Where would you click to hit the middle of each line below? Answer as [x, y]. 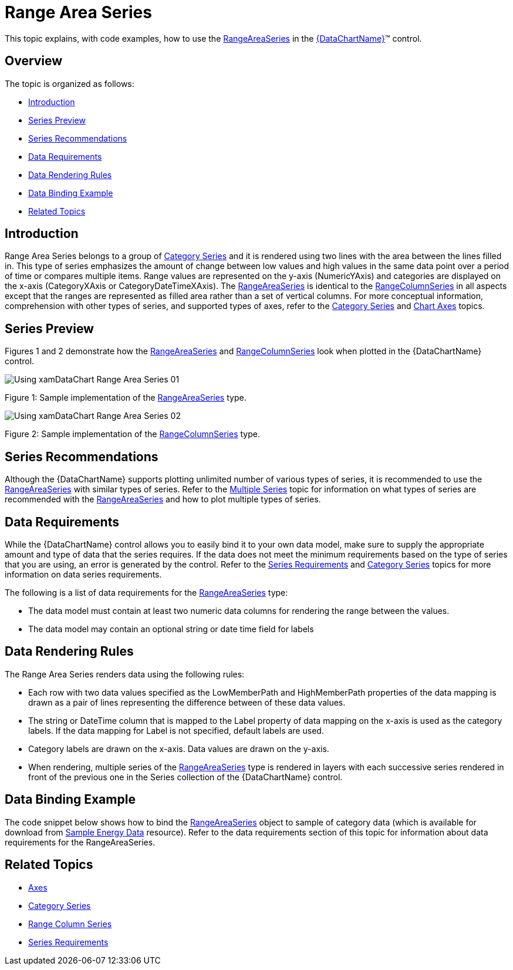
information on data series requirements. [83, 574]
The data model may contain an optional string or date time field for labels [171, 629]
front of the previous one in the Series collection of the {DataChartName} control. [185, 777]
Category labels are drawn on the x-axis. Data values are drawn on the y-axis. [179, 749]
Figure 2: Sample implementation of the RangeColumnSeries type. [132, 434]
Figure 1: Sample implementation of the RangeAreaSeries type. [126, 398]
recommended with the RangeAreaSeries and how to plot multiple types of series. [163, 499]
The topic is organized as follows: [70, 83]
